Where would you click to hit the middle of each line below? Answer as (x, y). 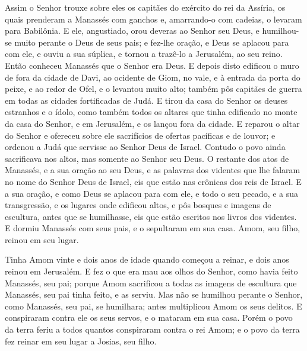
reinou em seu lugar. (42, 239)
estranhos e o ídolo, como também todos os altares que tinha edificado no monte (151, 112)
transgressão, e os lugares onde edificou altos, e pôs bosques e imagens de (138, 205)
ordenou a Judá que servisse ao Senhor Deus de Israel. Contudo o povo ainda (145, 147)
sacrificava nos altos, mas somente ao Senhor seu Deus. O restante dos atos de (147, 158)
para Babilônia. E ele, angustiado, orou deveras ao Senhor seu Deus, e (132, 31)
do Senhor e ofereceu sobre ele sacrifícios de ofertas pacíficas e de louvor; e (140, 135)
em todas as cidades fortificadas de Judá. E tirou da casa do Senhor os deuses (146, 100)
